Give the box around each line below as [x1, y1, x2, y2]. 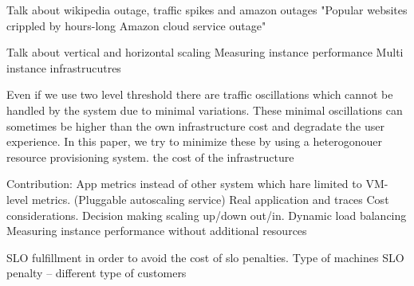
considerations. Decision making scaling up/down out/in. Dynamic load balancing [6, 206, 407, 223]
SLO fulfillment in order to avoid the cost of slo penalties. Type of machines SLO [6, 249, 404, 265]
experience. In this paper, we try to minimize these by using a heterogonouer [6, 133, 382, 150]
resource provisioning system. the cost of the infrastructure [6, 148, 294, 165]
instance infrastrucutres [6, 59, 121, 76]
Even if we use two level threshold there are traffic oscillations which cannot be [6, 86, 393, 103]
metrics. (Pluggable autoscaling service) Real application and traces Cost [31, 190, 389, 207]
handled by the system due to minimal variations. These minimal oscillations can [6, 101, 403, 118]
